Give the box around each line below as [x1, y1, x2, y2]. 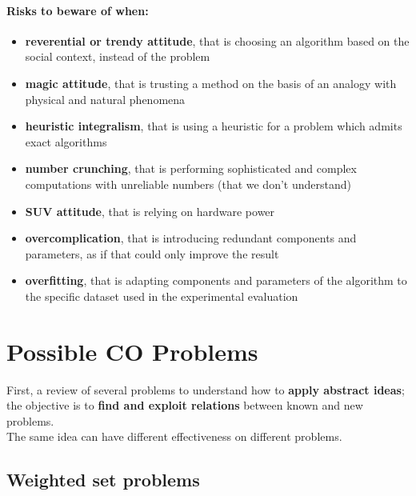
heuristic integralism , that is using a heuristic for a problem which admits [25, 118, 402, 134]
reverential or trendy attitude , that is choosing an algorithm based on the [25, 32, 410, 49]
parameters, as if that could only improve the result [25, 245, 279, 262]
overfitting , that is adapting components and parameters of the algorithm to [25, 272, 407, 289]
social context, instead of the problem [25, 48, 210, 65]
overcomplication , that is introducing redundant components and [25, 230, 357, 246]
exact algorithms [25, 133, 107, 150]
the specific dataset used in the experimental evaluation [25, 287, 298, 304]
